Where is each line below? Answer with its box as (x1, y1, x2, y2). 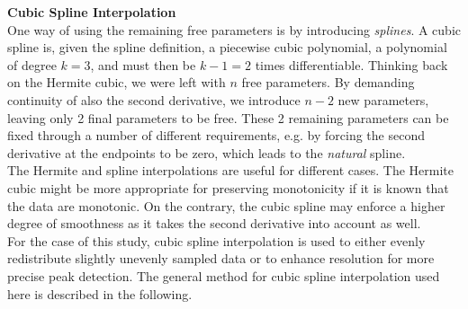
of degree (7, 55, 57, 74)
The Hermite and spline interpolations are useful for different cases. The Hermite (7, 161, 454, 180)
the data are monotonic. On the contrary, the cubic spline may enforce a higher (7, 196, 445, 215)
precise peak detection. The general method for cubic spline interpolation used (7, 266, 440, 285)
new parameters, (337, 90, 429, 109)
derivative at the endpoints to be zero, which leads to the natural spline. (7, 143, 406, 162)
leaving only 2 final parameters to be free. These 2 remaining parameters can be (7, 108, 449, 127)
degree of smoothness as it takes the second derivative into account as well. (7, 214, 421, 233)
